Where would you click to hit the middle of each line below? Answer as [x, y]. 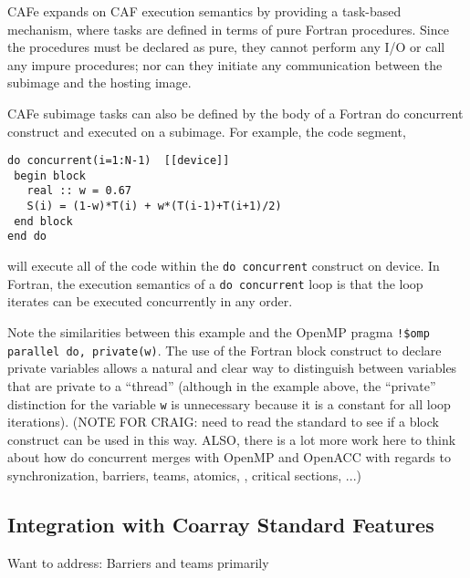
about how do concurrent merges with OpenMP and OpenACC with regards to [229, 457]
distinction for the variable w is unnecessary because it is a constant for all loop [229, 403]
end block [43, 221]
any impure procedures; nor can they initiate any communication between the [225, 64]
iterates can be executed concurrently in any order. [150, 301]
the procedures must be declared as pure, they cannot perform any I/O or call [226, 47]
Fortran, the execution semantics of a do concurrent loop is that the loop [215, 283]
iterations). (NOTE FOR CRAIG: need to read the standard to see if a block [223, 422]
